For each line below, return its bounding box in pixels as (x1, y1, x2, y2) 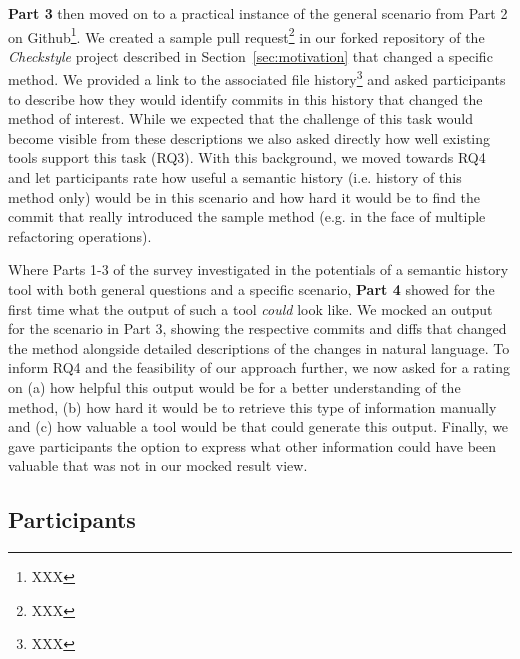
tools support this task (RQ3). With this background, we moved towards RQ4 (8, 147, 486, 168)
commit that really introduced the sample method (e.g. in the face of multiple (8, 206, 486, 227)
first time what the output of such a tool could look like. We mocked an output (8, 298, 493, 319)
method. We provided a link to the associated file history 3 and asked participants (8, 66, 506, 90)
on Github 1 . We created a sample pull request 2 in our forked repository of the (8, 23, 485, 47)
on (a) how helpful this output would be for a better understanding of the (8, 377, 461, 397)
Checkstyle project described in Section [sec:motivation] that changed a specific (8, 45, 493, 66)
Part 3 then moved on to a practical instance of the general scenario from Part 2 (8, 3, 508, 23)
